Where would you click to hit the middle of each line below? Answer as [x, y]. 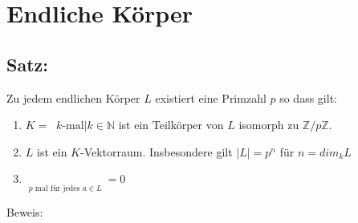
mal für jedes [57, 189]
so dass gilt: [308, 97]
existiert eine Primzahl [211, 97]
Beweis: [25, 211]
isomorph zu [269, 125]
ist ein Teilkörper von [171, 125]
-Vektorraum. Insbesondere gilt [156, 151]
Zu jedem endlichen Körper [73, 97]
